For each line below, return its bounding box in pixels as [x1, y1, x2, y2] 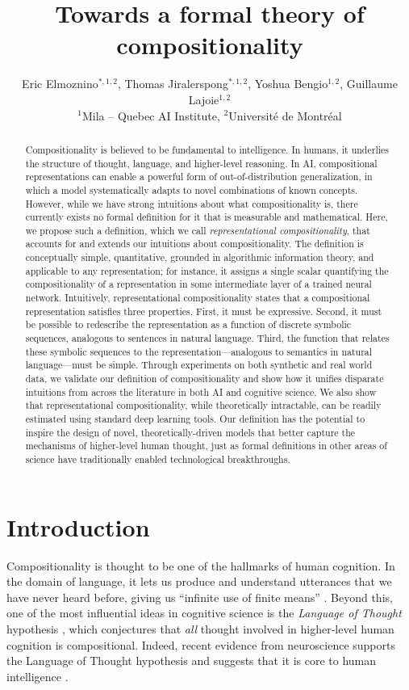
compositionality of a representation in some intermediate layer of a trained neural [25, 277, 372, 291]
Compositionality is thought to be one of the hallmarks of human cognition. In [6, 557, 395, 574]
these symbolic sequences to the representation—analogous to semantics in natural [25, 344, 373, 358]
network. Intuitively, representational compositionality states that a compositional [25, 291, 370, 305]
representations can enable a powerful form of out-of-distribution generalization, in [25, 170, 373, 183]
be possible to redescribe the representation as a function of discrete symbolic [25, 318, 352, 331]
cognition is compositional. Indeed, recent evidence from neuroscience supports [6, 636, 395, 653]
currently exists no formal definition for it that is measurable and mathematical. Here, [25, 210, 388, 224]
